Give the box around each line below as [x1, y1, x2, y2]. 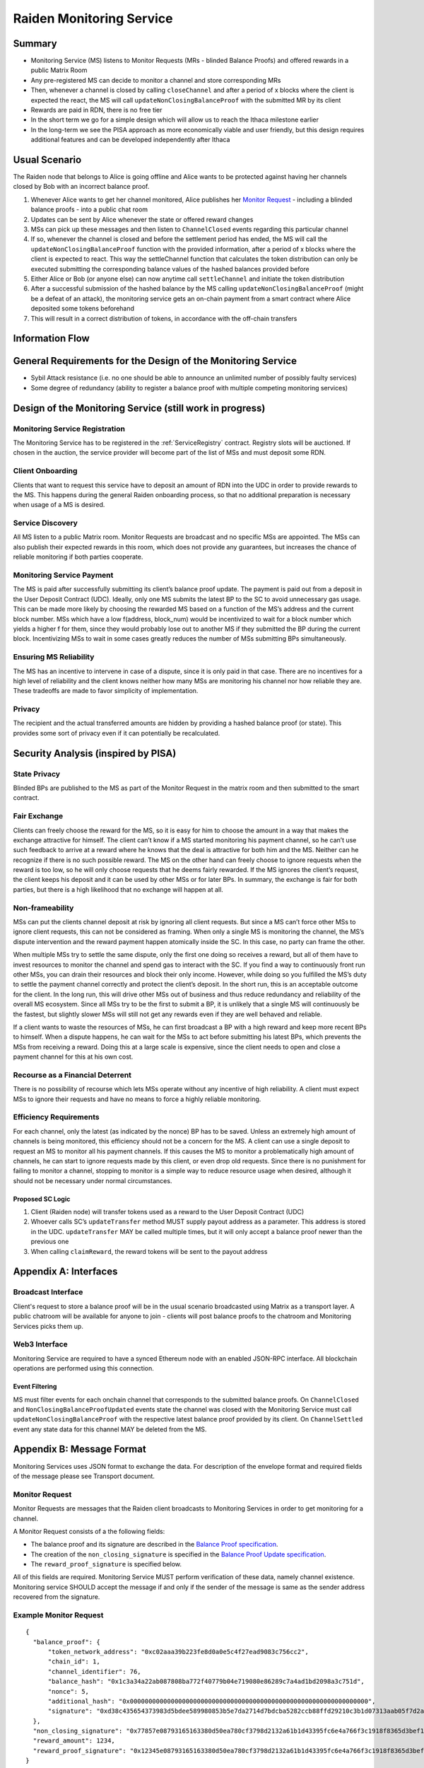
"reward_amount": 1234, [33, 1737, 116, 1745]
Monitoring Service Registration [13, 424, 125, 434]
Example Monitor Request [13, 1610, 104, 1619]
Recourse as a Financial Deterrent [13, 1070, 132, 1080]
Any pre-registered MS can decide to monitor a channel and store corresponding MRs [30, 76, 281, 84]
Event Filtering [13, 1383, 57, 1391]
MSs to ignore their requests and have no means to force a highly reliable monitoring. [13, 1095, 261, 1103]
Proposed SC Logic [13, 1194, 71, 1203]
